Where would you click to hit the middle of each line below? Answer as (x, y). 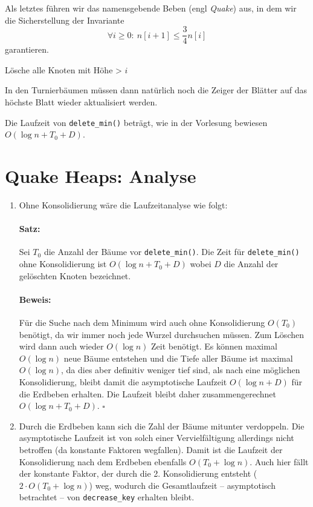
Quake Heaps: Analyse (101, 176)
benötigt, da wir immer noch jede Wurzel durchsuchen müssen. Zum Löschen (161, 334)
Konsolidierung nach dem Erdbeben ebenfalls (103, 461)
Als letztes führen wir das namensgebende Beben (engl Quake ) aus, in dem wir (151, 8)
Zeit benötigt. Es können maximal (214, 346)
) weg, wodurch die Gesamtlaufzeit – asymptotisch (182, 485)
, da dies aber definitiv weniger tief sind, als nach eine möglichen (181, 370)
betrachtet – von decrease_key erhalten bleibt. (107, 497)
